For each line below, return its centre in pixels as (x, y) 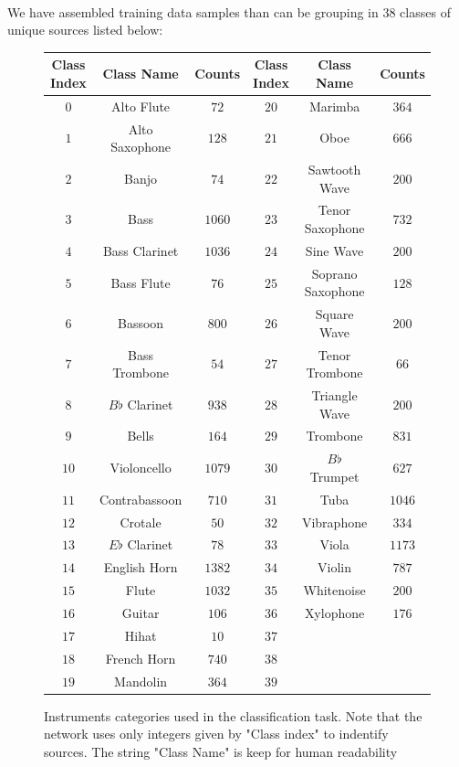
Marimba (334, 106)
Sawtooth (334, 169)
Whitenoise (334, 590)
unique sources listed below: (85, 30)
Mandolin (141, 681)
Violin (335, 567)
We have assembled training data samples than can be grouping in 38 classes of (229, 11)
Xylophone (334, 612)
